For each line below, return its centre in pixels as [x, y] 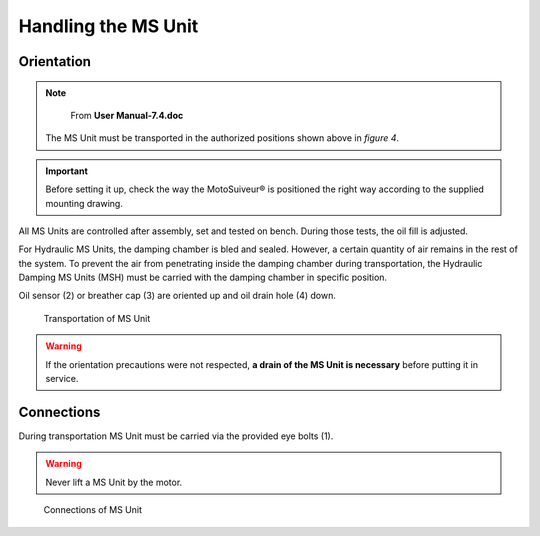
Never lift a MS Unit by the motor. [114, 482]
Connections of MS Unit [93, 510]
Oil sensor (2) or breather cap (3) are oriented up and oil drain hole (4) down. [177, 296]
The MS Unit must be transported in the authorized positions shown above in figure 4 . [222, 138]
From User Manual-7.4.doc [127, 115]
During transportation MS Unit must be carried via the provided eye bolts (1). [176, 436]
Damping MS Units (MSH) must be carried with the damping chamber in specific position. [203, 277]
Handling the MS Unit [108, 26]
